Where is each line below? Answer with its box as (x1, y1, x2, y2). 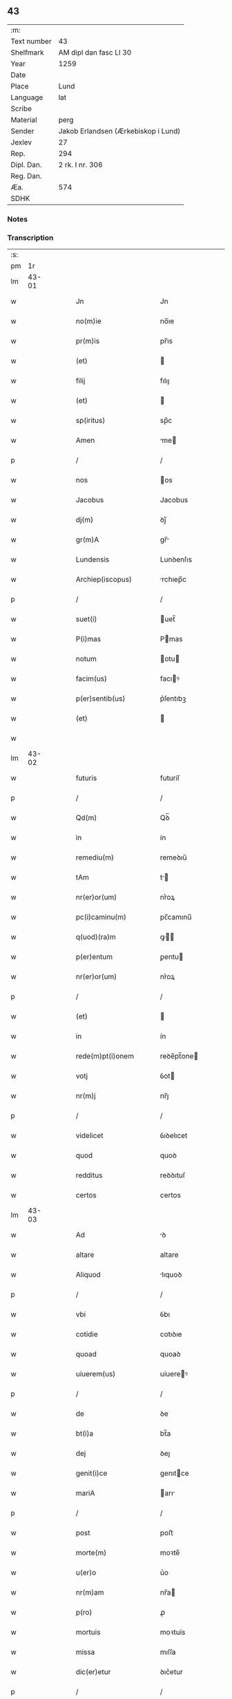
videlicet (75, 1131, 104, 1141)
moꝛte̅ (159, 1548, 180, 1557)
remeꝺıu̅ (159, 853, 188, 862)
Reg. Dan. (10, 171, 43, 180)
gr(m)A (75, 535, 99, 544)
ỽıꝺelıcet (159, 1131, 188, 1141)
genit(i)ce (75, 1468, 108, 1478)
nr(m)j (75, 1091, 96, 1101)
